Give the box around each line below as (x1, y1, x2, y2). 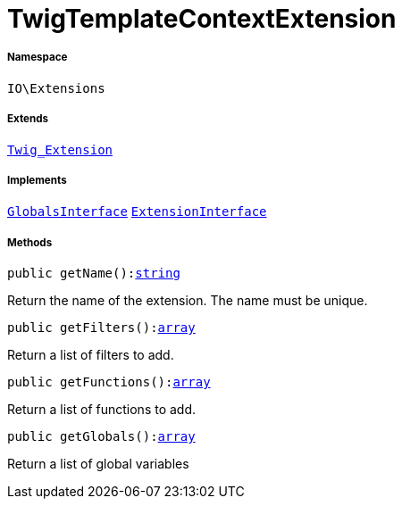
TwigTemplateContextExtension (7, 4, 397, 34)
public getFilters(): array (7, 320, 196, 336)
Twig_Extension (7, 142, 113, 157)
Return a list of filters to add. (7, 347, 174, 363)
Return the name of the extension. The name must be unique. (7, 293, 368, 309)
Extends (7, 112, 49, 126)
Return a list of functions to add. (7, 402, 197, 418)
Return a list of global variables (7, 456, 189, 472)
